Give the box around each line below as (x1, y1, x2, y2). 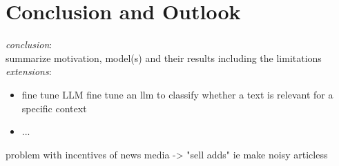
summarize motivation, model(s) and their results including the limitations (6, 50, 322, 65)
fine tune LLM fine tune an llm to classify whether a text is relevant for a (21, 87, 333, 101)
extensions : (6, 64, 52, 79)
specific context (21, 101, 87, 115)
